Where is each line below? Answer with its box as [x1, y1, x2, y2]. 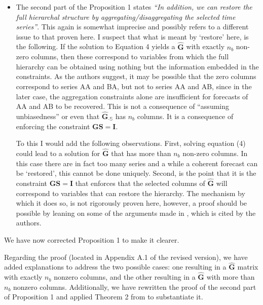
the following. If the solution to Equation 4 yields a [16, 41, 175, 52]
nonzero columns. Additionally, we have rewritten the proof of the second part [13, 281, 256, 292]
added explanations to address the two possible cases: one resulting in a [4, 261, 227, 272]
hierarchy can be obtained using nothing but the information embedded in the [16, 61, 259, 71]
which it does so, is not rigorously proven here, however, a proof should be [16, 198, 247, 208]
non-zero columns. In [182, 147, 248, 158]
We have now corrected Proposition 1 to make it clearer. [4, 234, 179, 245]
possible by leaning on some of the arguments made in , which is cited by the [16, 207, 256, 218]
